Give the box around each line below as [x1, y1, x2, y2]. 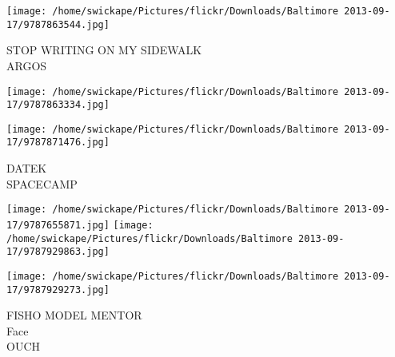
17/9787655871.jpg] [6, 219, 110, 231]
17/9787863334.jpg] [6, 99, 110, 111]
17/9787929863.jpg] [6, 246, 110, 258]
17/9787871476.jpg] [6, 137, 110, 149]
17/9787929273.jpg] [6, 284, 110, 296]
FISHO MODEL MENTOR [6, 307, 142, 323]
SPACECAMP [6, 175, 78, 192]
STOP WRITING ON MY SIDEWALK [6, 42, 202, 58]
